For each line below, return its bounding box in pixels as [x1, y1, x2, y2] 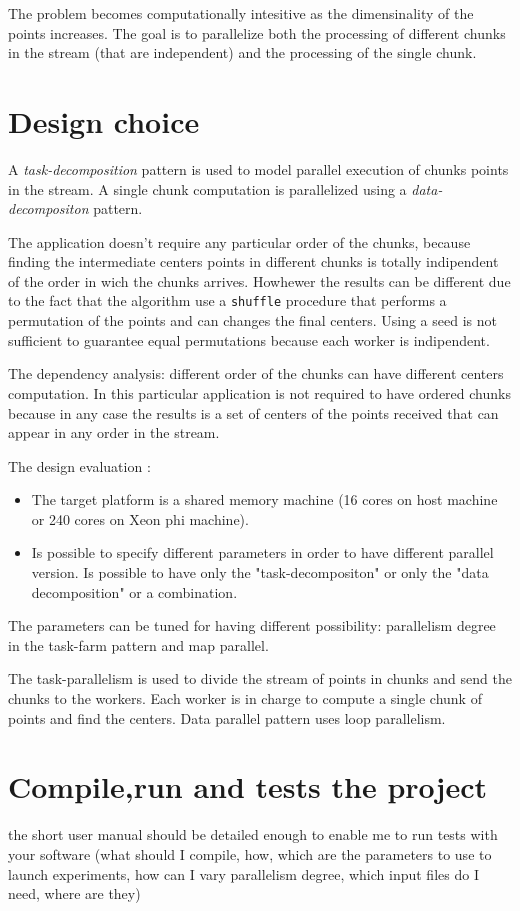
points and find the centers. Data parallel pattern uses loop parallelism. [8, 707, 446, 728]
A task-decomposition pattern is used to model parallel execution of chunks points [8, 158, 509, 179]
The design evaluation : [8, 455, 151, 476]
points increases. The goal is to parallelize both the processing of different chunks [8, 22, 506, 43]
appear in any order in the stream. [8, 422, 220, 443]
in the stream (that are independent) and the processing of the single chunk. [8, 42, 477, 63]
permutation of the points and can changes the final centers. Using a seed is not [8, 310, 497, 331]
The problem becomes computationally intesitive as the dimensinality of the [8, 3, 474, 23]
